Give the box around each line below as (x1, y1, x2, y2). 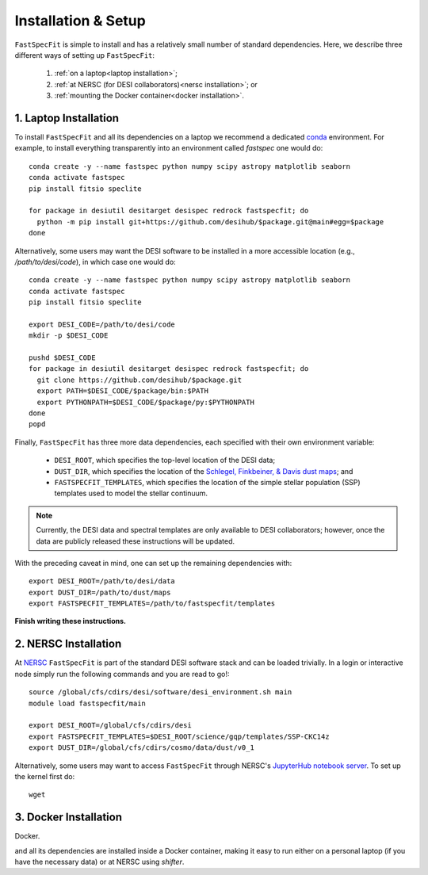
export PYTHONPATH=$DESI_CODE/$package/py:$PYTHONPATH (36, 397, 255, 407)
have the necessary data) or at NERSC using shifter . (14, 857, 185, 866)
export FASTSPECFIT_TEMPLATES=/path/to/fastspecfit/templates (29, 599, 276, 608)
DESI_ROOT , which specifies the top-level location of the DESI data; (54, 456, 276, 465)
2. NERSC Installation (14, 637, 122, 651)
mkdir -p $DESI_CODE (29, 331, 109, 340)
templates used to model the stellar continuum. (54, 488, 208, 499)
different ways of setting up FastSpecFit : (14, 50, 155, 59)
